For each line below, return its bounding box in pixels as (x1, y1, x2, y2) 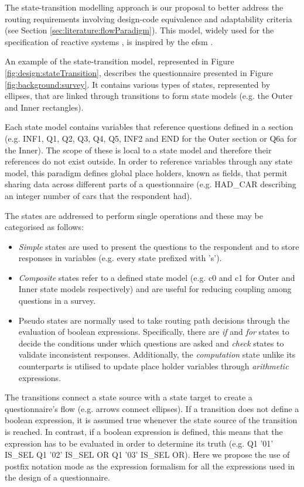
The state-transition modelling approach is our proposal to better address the (5, 1, 283, 13)
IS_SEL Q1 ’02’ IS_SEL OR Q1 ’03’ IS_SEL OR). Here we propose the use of (5, 448, 290, 461)
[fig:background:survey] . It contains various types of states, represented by (5, 78, 271, 90)
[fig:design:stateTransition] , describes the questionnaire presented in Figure (5, 66, 273, 78)
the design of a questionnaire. (5, 471, 110, 483)
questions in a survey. (18, 294, 96, 307)
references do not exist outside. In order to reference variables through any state (5, 155, 293, 167)
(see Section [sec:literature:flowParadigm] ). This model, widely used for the (5, 24, 274, 36)
